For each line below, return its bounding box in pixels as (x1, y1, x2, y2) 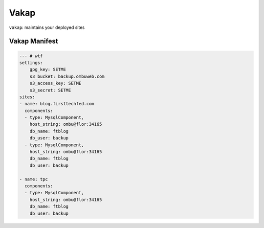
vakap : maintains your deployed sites (9, 24, 85, 30)
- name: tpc (19, 176, 48, 182)
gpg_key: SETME (29, 67, 66, 72)
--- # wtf (19, 53, 43, 59)
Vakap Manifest (9, 37, 58, 46)
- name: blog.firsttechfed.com (19, 101, 95, 107)
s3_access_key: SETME (29, 81, 82, 86)
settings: (19, 60, 43, 66)
